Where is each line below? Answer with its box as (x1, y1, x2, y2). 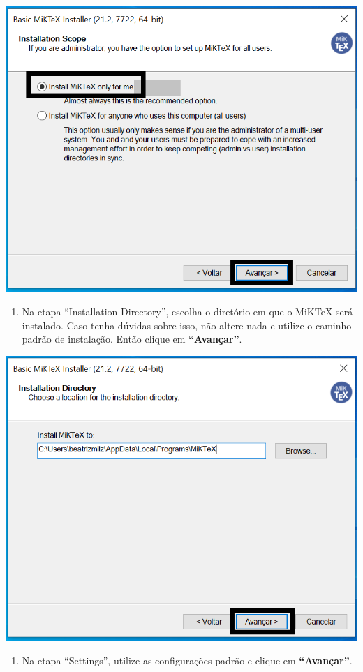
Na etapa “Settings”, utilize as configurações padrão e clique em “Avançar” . (22, 652, 353, 667)
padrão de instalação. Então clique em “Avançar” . (22, 331, 242, 346)
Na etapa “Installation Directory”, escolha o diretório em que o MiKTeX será (22, 304, 353, 318)
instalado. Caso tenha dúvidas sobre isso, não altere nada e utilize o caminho (22, 318, 352, 332)
